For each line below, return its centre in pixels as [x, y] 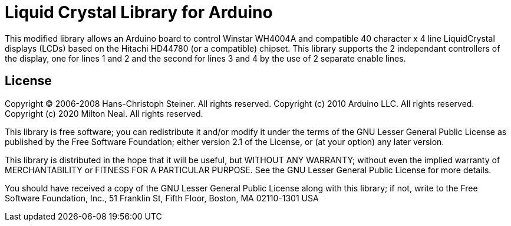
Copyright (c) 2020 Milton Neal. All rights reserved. [104, 113]
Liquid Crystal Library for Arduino [139, 12]
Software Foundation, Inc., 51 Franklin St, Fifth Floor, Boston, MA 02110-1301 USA [162, 198]
